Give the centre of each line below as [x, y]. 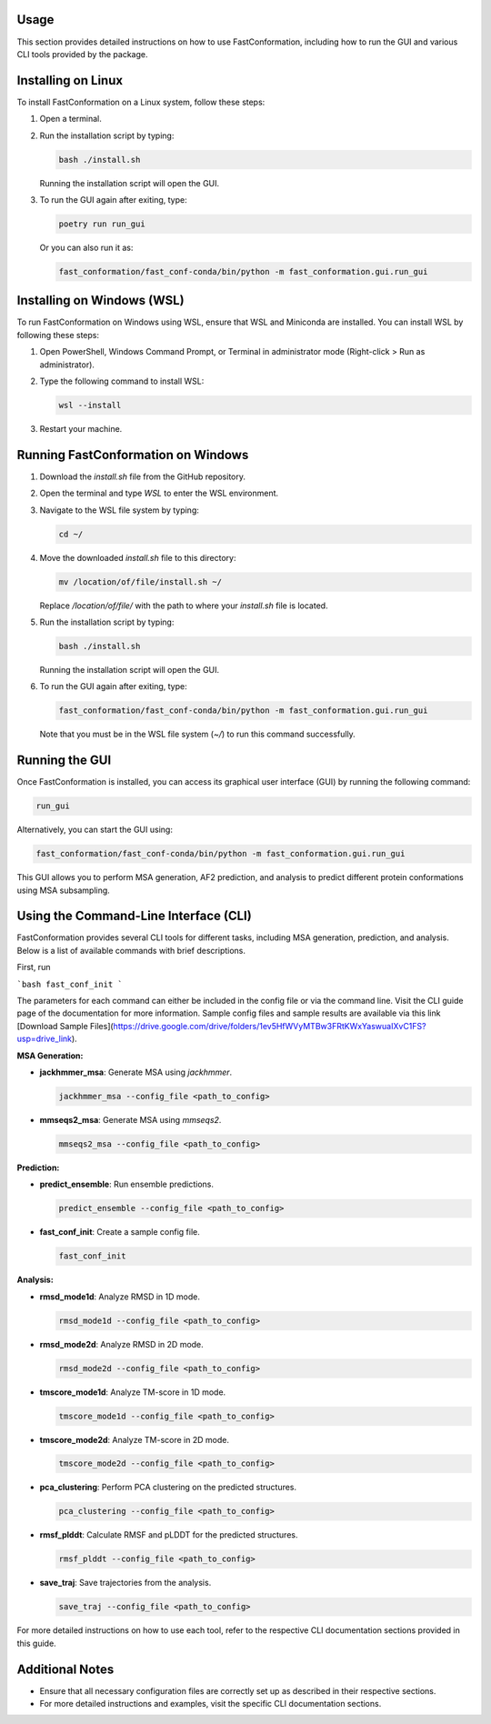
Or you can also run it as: [86, 247]
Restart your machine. [81, 428]
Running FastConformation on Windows [133, 455]
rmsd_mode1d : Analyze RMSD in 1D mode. [120, 1297]
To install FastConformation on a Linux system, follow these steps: [141, 102]
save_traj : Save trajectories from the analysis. [125, 1583]
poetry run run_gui [102, 224]
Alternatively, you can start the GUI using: [95, 830]
